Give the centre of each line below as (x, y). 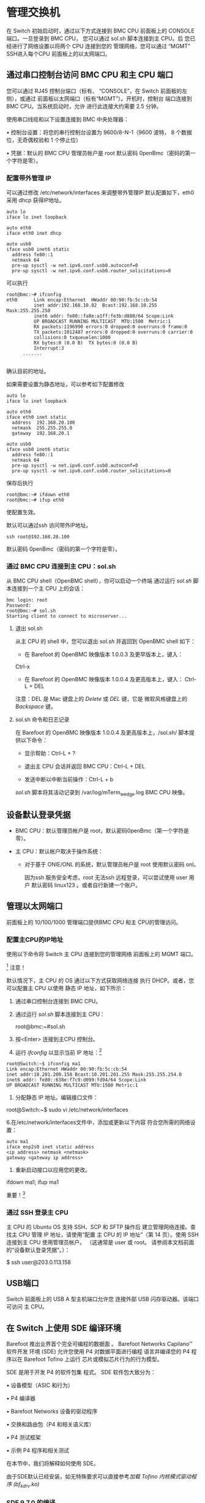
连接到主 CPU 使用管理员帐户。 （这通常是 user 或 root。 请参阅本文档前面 (100, 1242)
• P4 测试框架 (24, 1437)
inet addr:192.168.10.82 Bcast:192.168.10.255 (95, 305)
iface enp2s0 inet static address (50, 1147)
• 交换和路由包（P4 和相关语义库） (50, 1424)
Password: (19, 606)
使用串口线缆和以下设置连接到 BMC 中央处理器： (68, 119)
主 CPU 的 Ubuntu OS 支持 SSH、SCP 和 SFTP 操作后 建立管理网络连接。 (99, 1227)
